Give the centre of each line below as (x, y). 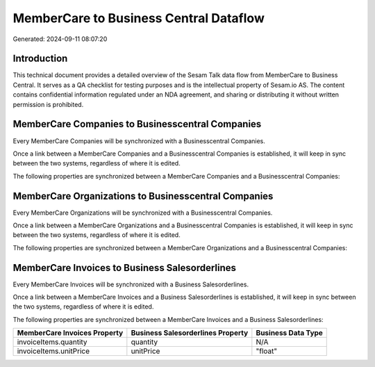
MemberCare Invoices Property (70, 333)
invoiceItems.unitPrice (53, 351)
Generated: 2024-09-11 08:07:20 (60, 39)
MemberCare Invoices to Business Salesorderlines (124, 268)
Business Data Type (289, 333)
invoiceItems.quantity (52, 342)
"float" (267, 351)
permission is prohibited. (48, 104)
